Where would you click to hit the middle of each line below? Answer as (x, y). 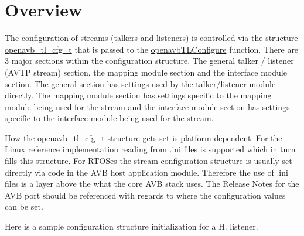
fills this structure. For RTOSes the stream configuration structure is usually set (148, 161)
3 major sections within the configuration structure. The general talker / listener (149, 61)
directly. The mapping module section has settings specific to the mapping (138, 95)
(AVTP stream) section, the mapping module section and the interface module (146, 72)
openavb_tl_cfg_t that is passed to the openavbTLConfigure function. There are (152, 49)
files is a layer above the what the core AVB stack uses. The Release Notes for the (152, 184)
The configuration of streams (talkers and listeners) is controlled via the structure (151, 38)
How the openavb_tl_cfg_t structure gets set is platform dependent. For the (144, 137)
